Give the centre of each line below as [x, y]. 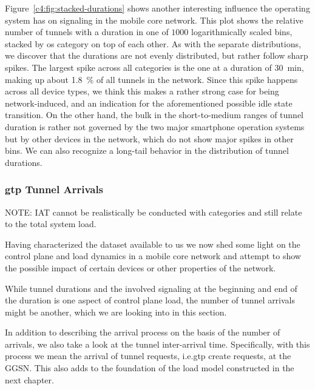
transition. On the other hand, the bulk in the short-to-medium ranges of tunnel [154, 115]
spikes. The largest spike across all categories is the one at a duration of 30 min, [154, 67]
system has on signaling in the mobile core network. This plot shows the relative [154, 20]
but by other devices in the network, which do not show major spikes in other [149, 138]
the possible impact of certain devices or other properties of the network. [141, 267]
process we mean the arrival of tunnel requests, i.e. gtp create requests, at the [148, 356]
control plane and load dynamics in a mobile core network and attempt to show [153, 256]
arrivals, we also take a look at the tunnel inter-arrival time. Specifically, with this [157, 344]
